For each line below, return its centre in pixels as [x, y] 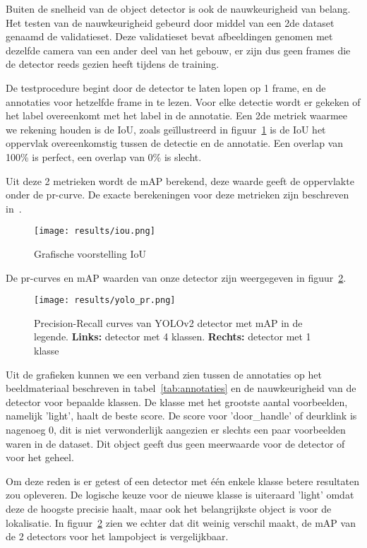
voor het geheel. [40, 457]
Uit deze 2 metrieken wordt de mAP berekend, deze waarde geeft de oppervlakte [180, 180]
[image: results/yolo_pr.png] [105, 300]
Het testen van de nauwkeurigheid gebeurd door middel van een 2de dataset [170, 22]
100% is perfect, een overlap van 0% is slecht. [104, 156]
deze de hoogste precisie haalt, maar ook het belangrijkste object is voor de [169, 508]
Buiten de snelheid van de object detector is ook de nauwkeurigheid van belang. [178, 8]
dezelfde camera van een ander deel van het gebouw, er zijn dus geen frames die [178, 50]
